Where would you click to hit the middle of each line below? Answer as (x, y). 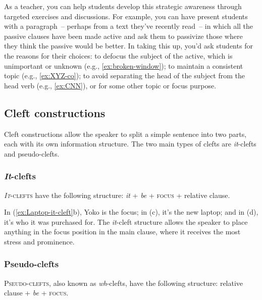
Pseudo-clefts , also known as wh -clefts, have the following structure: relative (124, 283)
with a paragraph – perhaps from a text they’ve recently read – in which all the (129, 26)
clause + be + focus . (36, 293)
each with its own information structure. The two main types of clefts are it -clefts (130, 144)
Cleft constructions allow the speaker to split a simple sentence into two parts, (125, 134)
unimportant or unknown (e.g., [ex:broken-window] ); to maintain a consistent (124, 65)
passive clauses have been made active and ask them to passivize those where (123, 36)
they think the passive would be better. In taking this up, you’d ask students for (128, 46)
